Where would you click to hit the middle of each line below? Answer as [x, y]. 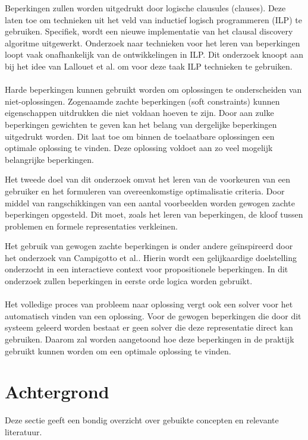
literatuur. [23, 431]
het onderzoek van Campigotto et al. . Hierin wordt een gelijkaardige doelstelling [151, 257]
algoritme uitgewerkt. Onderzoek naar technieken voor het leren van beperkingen [153, 43]
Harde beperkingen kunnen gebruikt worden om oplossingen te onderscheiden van [153, 89]
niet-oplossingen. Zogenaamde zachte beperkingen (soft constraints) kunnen [142, 101]
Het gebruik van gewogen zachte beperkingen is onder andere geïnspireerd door [149, 246]
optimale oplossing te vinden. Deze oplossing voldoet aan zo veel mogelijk [139, 148]
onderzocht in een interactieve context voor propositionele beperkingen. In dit [147, 269]
